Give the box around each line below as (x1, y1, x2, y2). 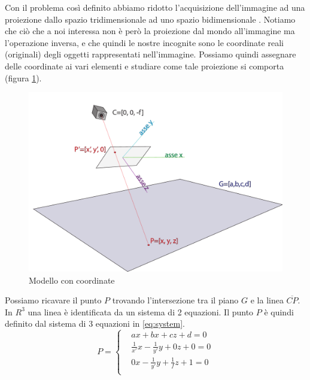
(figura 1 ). (5, 71, 42, 84)
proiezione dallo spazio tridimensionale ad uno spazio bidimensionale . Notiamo (5, 13, 296, 25)
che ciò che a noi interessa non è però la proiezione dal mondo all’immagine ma (5, 25, 295, 37)
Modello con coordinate (29, 273, 115, 286)
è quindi (264, 305, 294, 318)
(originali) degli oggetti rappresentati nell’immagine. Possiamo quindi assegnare (5, 48, 296, 60)
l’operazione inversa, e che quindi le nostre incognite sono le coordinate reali (5, 36, 284, 48)
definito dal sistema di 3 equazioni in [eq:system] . (5, 317, 185, 330)
